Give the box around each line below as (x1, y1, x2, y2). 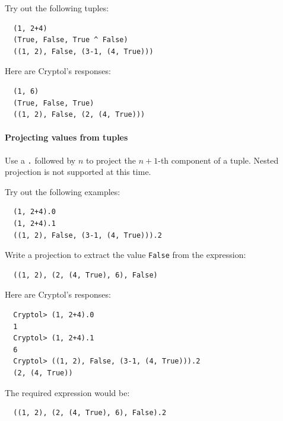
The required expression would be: (5, 386, 130, 398)
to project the (85, 154, 136, 166)
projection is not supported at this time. (5, 165, 151, 178)
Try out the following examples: (5, 185, 120, 197)
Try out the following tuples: (5, 2, 109, 14)
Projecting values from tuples (5, 131, 128, 143)
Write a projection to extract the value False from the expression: (5, 248, 246, 261)
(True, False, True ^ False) (13, 36, 128, 44)
